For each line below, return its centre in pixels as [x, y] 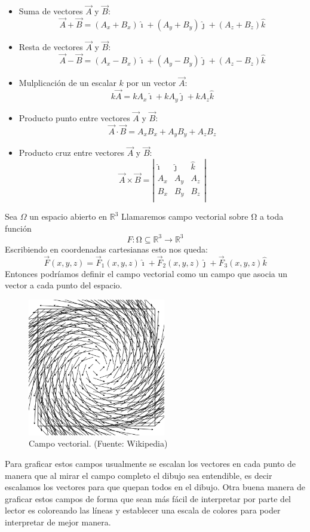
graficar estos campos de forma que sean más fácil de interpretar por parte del [148, 498]
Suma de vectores [51, 11]
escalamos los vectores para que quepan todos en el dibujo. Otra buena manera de [155, 487]
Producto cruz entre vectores [71, 153]
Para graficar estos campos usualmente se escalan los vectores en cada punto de [150, 463]
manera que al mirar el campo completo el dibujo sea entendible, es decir [139, 475]
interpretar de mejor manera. [58, 522]
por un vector [151, 83]
